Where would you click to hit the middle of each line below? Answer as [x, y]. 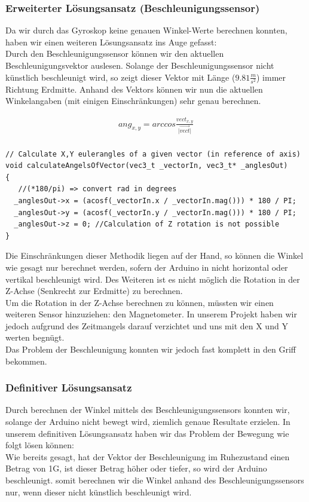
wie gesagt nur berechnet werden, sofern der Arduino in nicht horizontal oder [147, 267]
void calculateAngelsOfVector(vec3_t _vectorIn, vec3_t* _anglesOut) [147, 166]
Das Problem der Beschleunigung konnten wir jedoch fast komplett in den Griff [151, 349]
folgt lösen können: [40, 445]
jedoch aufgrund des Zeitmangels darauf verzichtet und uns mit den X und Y [147, 325]
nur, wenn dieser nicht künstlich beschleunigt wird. [99, 492]
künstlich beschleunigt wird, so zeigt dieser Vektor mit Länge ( [120, 77]
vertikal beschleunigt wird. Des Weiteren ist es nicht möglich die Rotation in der [153, 279]
